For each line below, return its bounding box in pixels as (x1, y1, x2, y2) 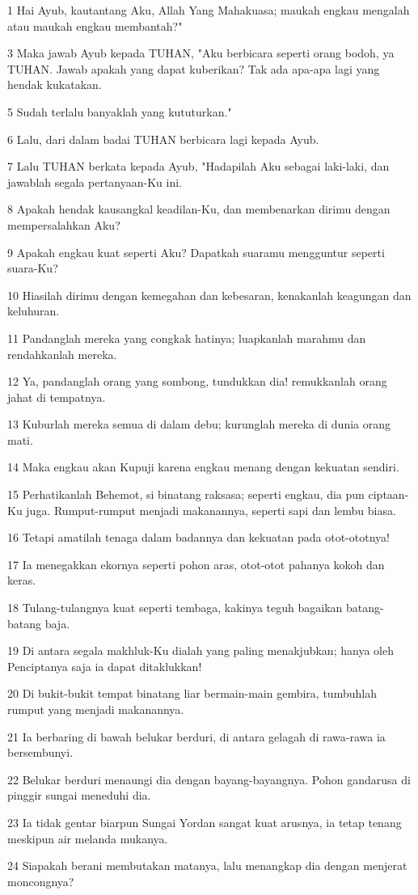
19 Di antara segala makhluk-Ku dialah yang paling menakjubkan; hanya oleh (7, 642, 394, 659)
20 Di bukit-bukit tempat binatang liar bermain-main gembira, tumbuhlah (7, 685, 377, 702)
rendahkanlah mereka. (7, 345, 117, 362)
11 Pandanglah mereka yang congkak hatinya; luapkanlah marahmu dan (7, 329, 366, 346)
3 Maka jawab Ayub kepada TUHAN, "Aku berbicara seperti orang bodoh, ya (7, 44, 395, 61)
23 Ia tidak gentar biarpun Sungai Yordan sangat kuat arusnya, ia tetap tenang (7, 813, 402, 830)
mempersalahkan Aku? (7, 216, 120, 233)
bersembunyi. (7, 744, 74, 761)
